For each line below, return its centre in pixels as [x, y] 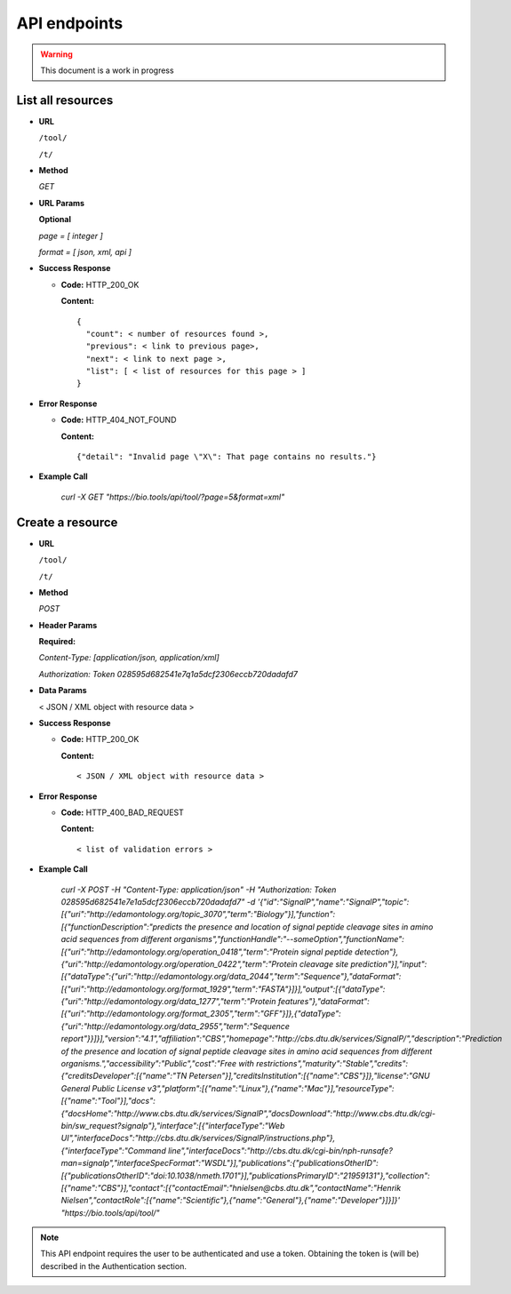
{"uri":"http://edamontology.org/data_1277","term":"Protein [168, 1002]
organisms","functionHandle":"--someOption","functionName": [289, 939]
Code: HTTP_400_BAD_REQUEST [122, 812]
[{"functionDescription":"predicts [122, 927]
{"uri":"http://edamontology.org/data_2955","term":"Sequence [176, 1026]
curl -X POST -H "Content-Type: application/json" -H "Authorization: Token [199, 890]
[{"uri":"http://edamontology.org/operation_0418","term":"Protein [180, 952]
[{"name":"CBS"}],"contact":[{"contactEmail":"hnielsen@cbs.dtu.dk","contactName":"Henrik [231, 1187]
